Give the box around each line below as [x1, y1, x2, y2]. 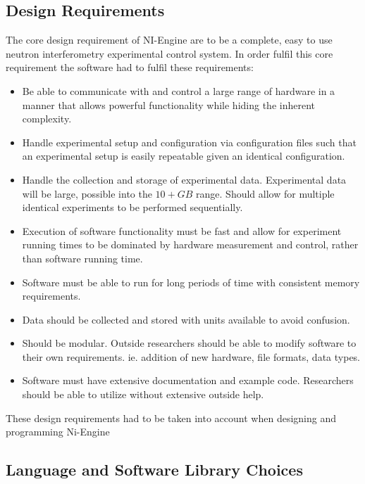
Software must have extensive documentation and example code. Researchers [22, 373, 354, 388]
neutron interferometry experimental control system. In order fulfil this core [6, 46, 333, 60]
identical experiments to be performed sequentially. [22, 200, 243, 215]
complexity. [22, 111, 72, 126]
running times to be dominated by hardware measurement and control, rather [22, 237, 359, 252]
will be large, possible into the [22, 186, 152, 200]
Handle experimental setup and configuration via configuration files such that [22, 134, 357, 149]
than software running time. [22, 250, 143, 265]
